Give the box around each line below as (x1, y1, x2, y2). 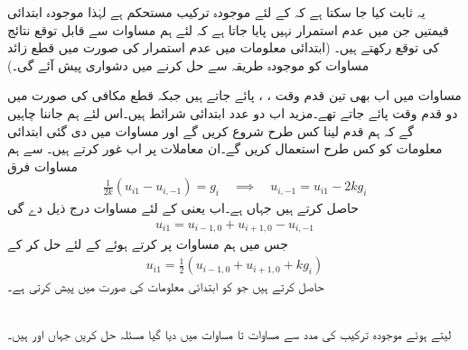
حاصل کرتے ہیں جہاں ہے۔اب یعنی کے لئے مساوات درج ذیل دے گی (7, 198, 359, 217)
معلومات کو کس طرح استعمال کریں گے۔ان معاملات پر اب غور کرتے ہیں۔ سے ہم (7, 139, 443, 158)
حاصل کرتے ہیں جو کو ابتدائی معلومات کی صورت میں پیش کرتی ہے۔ (7, 277, 324, 296)
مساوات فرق (7, 156, 79, 175)
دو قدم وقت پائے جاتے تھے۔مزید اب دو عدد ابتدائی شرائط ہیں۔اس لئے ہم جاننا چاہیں (7, 103, 458, 122)
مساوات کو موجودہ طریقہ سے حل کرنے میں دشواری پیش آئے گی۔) (7, 55, 370, 74)
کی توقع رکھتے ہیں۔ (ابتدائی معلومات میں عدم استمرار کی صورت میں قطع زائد (7, 38, 440, 57)
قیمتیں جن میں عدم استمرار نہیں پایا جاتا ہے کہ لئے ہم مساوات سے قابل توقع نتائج (7, 20, 449, 39)
